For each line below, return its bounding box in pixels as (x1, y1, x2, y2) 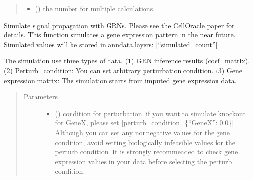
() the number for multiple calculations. (35, 3, 155, 13)
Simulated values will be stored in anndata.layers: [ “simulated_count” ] (4, 39, 217, 49)
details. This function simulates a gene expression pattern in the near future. (4, 30, 236, 40)
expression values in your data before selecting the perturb (55, 156, 232, 166)
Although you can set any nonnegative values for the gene (55, 127, 230, 137)
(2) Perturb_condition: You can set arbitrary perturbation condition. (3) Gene (4, 65, 242, 75)
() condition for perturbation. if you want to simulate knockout (55, 108, 246, 118)
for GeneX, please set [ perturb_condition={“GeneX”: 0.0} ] (55, 118, 234, 128)
